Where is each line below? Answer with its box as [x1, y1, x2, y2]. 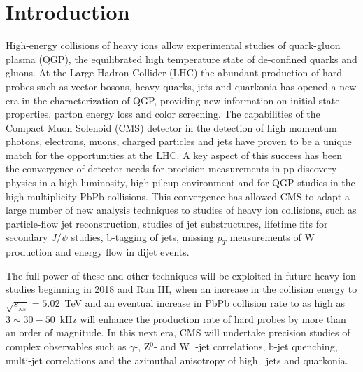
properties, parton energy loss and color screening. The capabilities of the [6, 106, 320, 121]
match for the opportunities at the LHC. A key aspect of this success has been [6, 147, 343, 162]
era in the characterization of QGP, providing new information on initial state [6, 92, 340, 107]
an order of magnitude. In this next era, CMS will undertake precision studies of [6, 325, 350, 340]
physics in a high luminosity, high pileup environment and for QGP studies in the [6, 175, 355, 190]
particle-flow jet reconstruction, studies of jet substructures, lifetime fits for [6, 216, 328, 230]
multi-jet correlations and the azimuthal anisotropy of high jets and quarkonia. [6, 352, 348, 367]
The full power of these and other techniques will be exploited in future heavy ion [6, 268, 356, 282]
